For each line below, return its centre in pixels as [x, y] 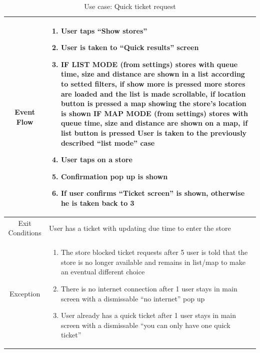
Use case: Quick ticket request [130, 6]
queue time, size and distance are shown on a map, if [154, 123]
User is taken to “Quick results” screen [130, 47]
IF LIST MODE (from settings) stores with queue [149, 64]
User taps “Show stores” [104, 30]
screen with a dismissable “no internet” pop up [133, 298]
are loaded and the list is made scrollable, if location [153, 93]
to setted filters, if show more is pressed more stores [153, 83]
